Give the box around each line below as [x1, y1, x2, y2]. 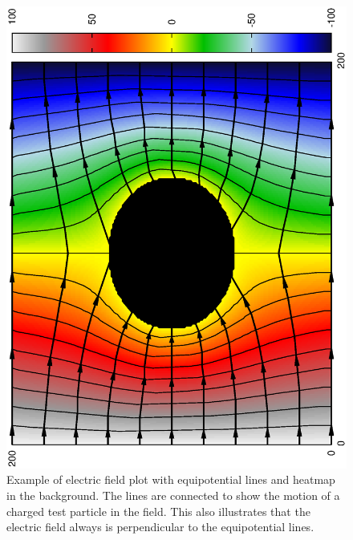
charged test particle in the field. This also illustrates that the [6, 502, 310, 519]
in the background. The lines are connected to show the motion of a [6, 487, 340, 504]
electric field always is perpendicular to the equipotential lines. [6, 518, 314, 535]
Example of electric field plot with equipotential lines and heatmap [6, 471, 335, 488]
